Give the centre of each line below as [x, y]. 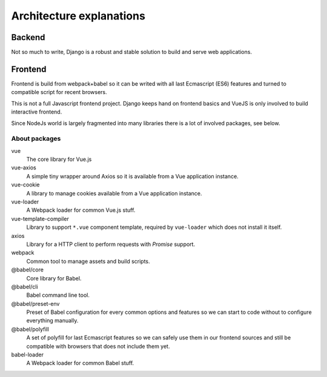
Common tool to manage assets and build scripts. [88, 261]
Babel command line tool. [58, 295]
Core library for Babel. [54, 278]
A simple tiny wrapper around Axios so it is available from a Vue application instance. [132, 176]
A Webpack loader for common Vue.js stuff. [81, 210]
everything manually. [52, 321]
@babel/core [27, 270]
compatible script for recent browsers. [59, 92]
